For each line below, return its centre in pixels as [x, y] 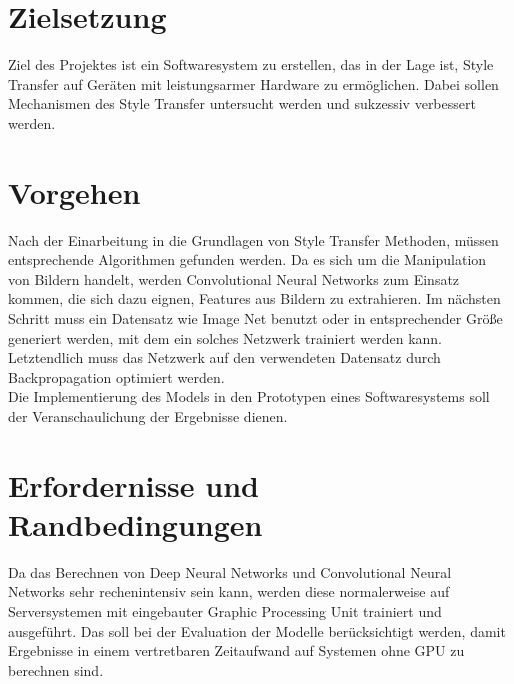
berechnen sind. [56, 669]
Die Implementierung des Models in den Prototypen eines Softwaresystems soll [249, 396]
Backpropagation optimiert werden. [116, 376]
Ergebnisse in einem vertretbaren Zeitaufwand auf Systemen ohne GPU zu [236, 650]
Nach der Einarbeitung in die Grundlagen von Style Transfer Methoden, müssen [253, 239]
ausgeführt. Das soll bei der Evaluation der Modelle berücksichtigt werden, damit [257, 630]
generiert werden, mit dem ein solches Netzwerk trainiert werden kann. [225, 337]
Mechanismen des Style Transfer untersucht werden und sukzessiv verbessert [242, 103]
